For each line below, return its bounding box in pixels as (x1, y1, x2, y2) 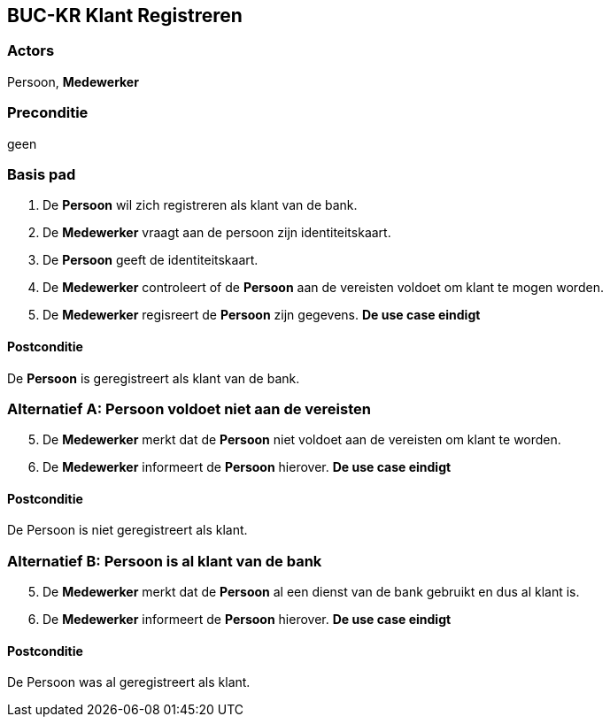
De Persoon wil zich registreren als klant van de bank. (42, 197, 358, 213)
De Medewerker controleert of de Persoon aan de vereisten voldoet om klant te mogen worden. (42, 280, 604, 296)
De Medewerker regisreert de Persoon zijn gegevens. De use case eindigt (42, 307, 481, 323)
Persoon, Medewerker (7, 73, 139, 89)
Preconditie (7, 104, 89, 122)
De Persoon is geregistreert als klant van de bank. (7, 370, 300, 386)
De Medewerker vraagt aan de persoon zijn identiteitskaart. (42, 225, 391, 241)
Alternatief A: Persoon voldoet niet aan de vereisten (7, 399, 371, 418)
